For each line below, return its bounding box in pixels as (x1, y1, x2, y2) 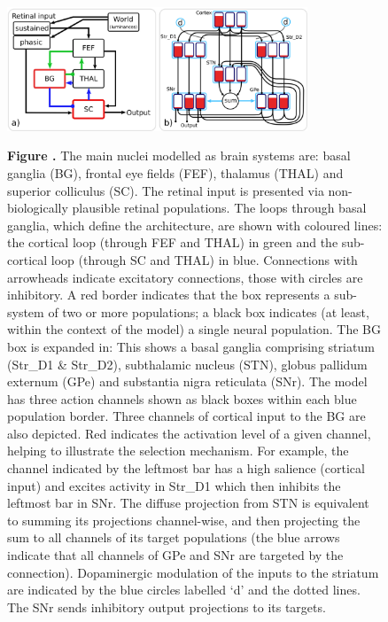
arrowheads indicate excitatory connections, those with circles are (7, 268, 363, 286)
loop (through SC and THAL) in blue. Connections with (50, 250, 358, 268)
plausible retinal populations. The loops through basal (72, 198, 367, 217)
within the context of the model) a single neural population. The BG (7, 320, 381, 338)
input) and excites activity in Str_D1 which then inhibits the (7, 476, 341, 494)
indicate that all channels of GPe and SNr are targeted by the (7, 546, 344, 564)
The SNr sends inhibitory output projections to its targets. (7, 597, 326, 616)
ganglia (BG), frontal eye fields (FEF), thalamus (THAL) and (7, 163, 344, 182)
